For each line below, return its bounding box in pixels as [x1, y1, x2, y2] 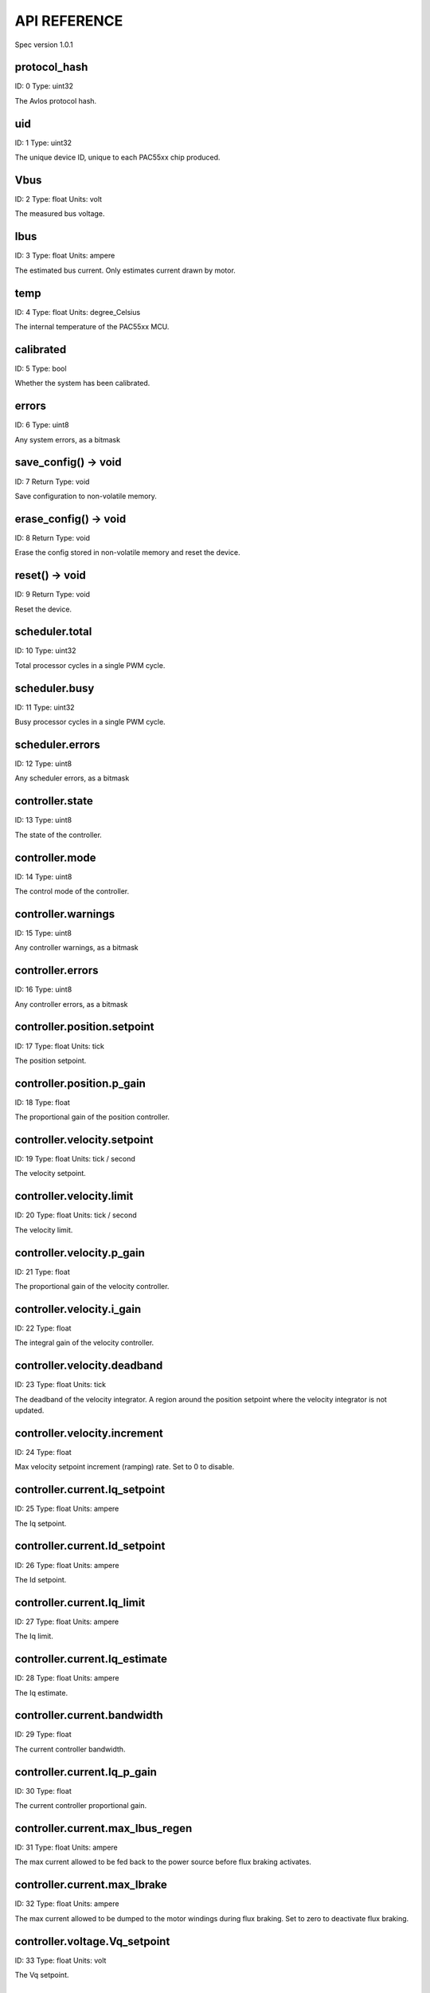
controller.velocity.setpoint [14, 1133, 154, 1146]
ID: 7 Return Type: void [14, 477, 90, 486]
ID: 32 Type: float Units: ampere [14, 1899, 119, 1908]
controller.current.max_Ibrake [14, 1878, 167, 1892]
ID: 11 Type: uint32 [14, 702, 75, 712]
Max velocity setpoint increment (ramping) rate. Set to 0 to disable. [14, 1462, 235, 1472]
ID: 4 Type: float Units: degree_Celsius [14, 307, 141, 316]
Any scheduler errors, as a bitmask [14, 773, 130, 783]
